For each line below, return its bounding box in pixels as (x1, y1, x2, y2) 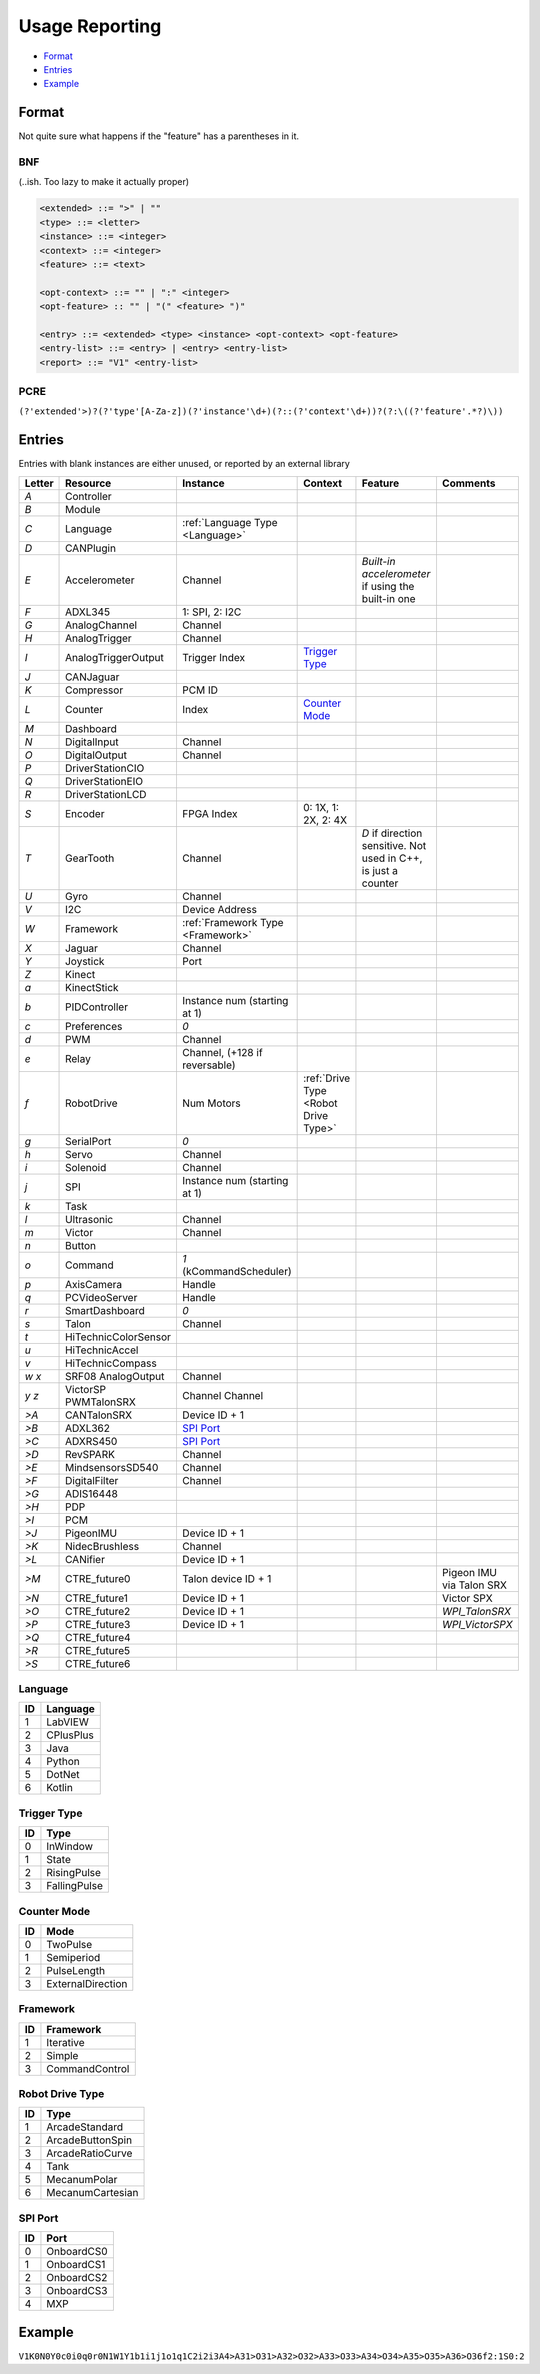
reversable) (181, 1058, 236, 1072)
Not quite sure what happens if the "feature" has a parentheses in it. (18, 130, 300, 142)
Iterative (46, 2035, 85, 2049)
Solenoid (65, 1160, 107, 1174)
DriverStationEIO (65, 774, 144, 788)
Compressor (65, 683, 124, 697)
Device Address (181, 902, 257, 916)
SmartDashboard (65, 1303, 145, 1317)
